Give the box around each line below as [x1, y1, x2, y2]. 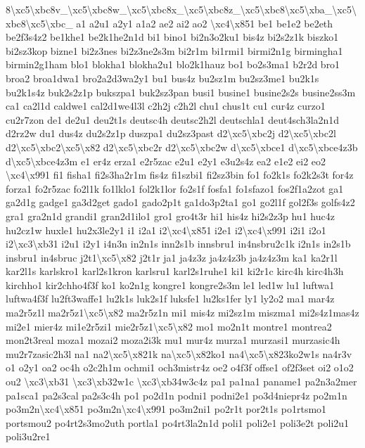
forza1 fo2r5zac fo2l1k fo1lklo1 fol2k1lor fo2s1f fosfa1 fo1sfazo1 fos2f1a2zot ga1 [6, 181, 344, 196]
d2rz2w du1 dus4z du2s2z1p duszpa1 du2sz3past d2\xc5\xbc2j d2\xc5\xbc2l [6, 126, 336, 141]
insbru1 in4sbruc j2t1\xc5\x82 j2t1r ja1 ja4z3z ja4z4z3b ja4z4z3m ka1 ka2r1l [6, 250, 338, 264]
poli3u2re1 [6, 429, 51, 444]
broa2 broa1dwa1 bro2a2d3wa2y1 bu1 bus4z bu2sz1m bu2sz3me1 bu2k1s [6, 70, 319, 85]
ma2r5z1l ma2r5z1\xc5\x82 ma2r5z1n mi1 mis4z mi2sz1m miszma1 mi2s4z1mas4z [6, 305, 359, 320]
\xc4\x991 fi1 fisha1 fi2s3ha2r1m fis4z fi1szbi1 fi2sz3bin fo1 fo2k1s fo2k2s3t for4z [6, 167, 354, 182]
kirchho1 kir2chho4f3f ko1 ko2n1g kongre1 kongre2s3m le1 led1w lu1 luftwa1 [6, 277, 335, 292]
